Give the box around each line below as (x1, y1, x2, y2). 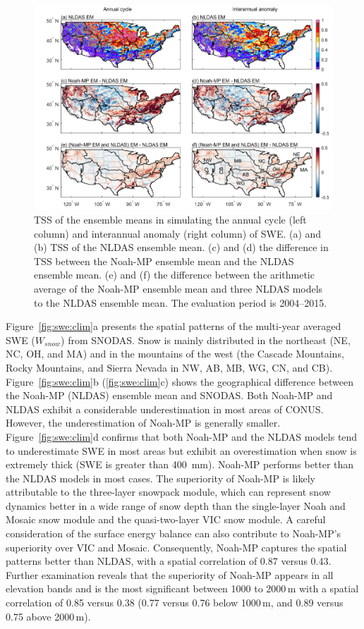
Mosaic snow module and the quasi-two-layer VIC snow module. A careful (6, 512, 326, 527)
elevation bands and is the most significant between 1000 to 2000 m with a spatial (6, 581, 359, 596)
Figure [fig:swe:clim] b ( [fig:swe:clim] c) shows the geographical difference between (6, 374, 353, 389)
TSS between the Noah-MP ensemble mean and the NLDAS (34, 253, 294, 268)
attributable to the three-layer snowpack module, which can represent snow (6, 484, 331, 499)
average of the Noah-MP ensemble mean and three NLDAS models (34, 281, 323, 295)
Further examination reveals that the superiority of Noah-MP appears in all (6, 567, 334, 582)
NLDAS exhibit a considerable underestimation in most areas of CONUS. (6, 401, 324, 416)
